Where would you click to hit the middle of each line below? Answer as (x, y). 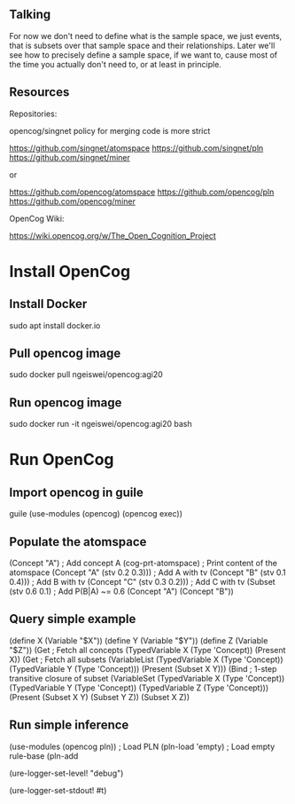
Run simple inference (69, 725)
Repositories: (33, 114)
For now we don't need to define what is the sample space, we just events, (146, 35)
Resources (39, 92)
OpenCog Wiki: (37, 218)
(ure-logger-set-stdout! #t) (58, 790)
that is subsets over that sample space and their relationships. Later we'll (142, 45)
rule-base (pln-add (44, 756)
